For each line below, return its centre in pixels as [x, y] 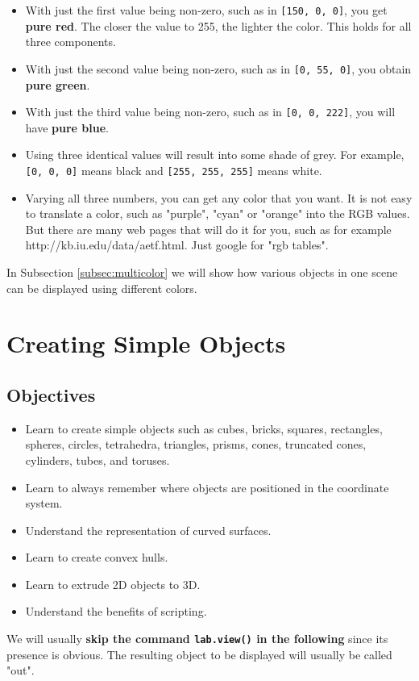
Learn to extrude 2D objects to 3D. [113, 584]
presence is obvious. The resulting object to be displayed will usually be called [199, 654]
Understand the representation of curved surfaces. [148, 530]
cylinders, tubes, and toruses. [97, 460]
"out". [21, 670]
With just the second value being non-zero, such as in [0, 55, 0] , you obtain [218, 68]
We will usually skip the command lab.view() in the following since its [197, 639]
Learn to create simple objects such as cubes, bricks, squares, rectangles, [204, 428]
